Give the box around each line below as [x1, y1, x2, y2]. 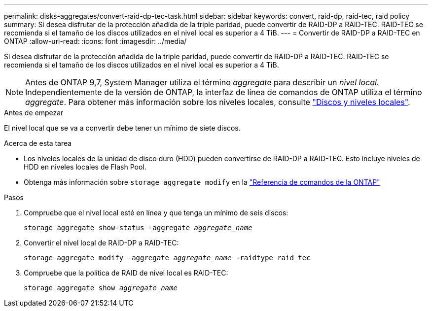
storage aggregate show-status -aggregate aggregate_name [24, 224, 252, 232]
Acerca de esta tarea [4, 139, 72, 147]
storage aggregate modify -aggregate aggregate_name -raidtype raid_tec [24, 254, 311, 262]
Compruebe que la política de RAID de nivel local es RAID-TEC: [24, 269, 228, 277]
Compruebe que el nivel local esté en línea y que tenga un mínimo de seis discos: [24, 208, 288, 217]
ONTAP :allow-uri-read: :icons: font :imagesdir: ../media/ [4, 37, 187, 45]
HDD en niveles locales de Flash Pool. [24, 163, 146, 171]
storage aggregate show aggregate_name [24, 284, 178, 292]
